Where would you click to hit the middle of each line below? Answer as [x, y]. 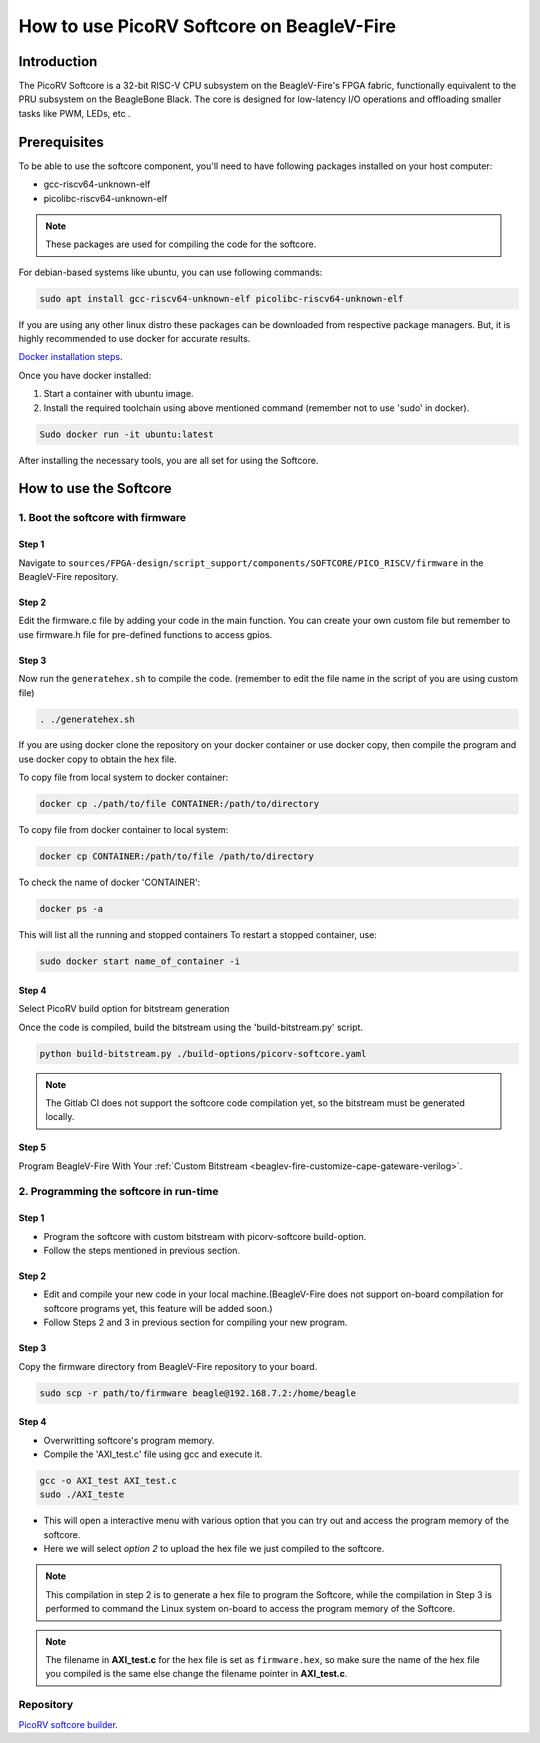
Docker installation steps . [71, 357]
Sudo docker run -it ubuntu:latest [126, 434]
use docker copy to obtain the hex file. [97, 759]
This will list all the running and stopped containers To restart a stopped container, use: [197, 935]
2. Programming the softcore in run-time [118, 1192]
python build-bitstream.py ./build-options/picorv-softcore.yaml [203, 1053]
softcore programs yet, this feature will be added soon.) [158, 1308]
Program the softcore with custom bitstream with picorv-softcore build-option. [205, 1236]
